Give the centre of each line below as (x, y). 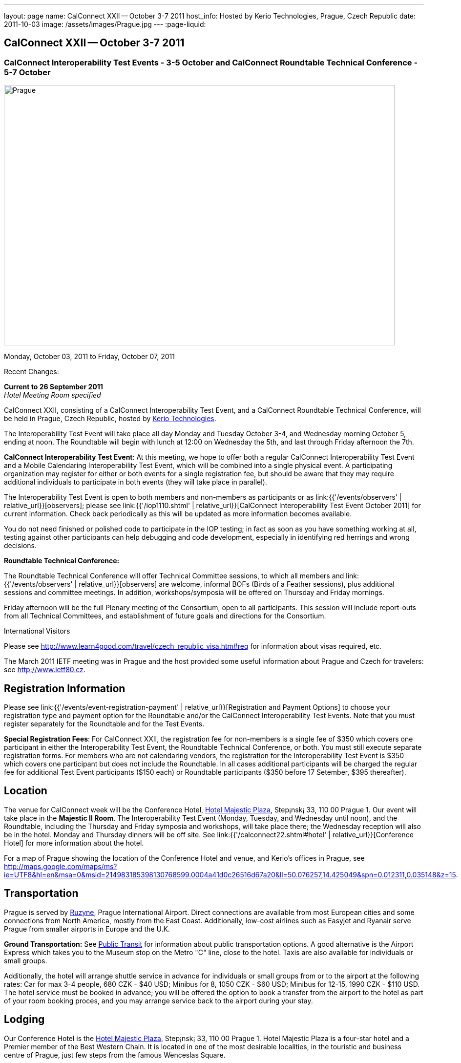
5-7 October (27, 72)
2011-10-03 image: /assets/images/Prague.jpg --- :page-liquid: (105, 24)
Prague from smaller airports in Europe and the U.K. (87, 929)
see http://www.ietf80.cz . (45, 670)
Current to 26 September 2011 (53, 387)
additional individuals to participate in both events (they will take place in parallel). (136, 482)
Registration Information (65, 688)
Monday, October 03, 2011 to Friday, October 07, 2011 (89, 357)
